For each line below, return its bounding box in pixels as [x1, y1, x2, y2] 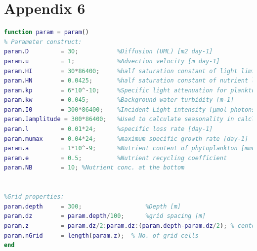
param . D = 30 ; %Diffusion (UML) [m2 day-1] [4, 48, 213, 55]
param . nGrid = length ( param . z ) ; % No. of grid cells [4, 232, 199, 239]
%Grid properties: [4, 193, 64, 201]
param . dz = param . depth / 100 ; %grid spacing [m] [4, 212, 206, 220]
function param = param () [4, 29, 89, 36]
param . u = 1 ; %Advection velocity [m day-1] [4, 57, 220, 65]
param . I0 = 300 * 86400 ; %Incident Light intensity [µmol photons [4, 106, 256, 113]
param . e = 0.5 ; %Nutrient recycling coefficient [4, 154, 227, 162]
